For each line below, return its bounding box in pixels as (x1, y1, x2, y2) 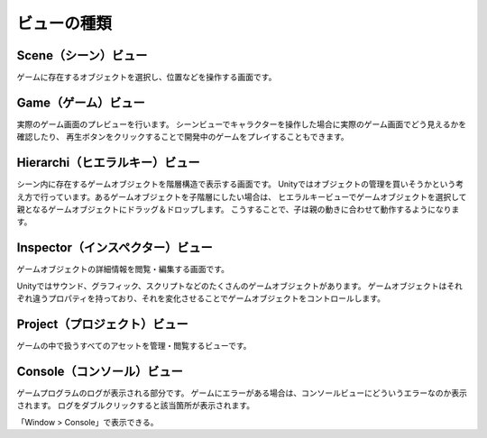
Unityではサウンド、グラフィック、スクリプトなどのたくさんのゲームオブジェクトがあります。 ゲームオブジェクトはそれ (16, 280, 464, 291)
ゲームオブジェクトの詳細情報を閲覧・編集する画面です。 (16, 264, 230, 275)
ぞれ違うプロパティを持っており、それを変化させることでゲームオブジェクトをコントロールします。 (16, 293, 385, 304)
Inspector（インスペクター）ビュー (16, 240, 214, 256)
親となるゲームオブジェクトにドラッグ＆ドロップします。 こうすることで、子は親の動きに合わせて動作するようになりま (16, 204, 460, 215)
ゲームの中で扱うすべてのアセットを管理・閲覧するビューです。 (16, 341, 252, 351)
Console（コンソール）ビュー (16, 363, 184, 379)
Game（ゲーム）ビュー (16, 95, 145, 110)
